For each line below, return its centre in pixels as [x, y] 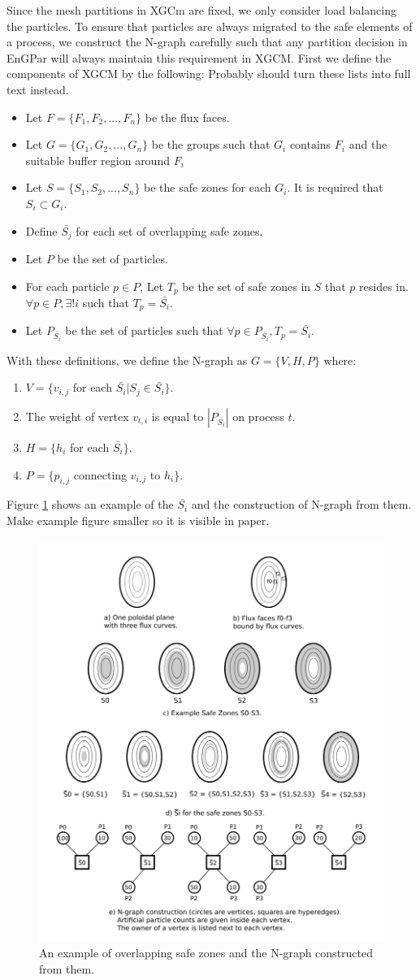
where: [340, 360]
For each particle [67, 286]
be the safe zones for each [208, 187]
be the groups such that [211, 144]
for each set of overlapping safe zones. [169, 230]
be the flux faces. [187, 117]
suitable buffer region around [97, 160]
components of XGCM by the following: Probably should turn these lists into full [209, 74]
